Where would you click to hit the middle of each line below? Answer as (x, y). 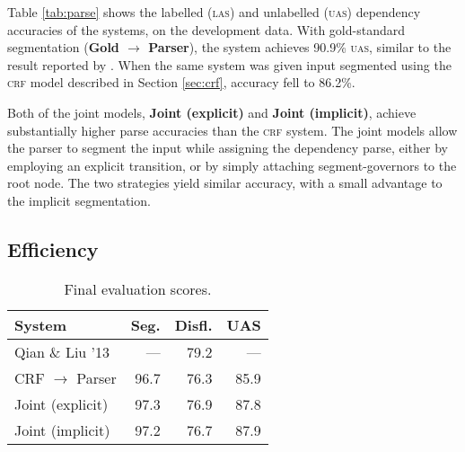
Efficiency (53, 248)
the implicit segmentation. (79, 200)
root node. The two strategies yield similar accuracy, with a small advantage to (225, 183)
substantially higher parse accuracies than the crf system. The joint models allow (232, 130)
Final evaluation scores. (138, 288)
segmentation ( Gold (63, 47)
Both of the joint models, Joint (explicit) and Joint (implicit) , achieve (212, 112)
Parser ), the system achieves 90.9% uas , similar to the (300, 47)
